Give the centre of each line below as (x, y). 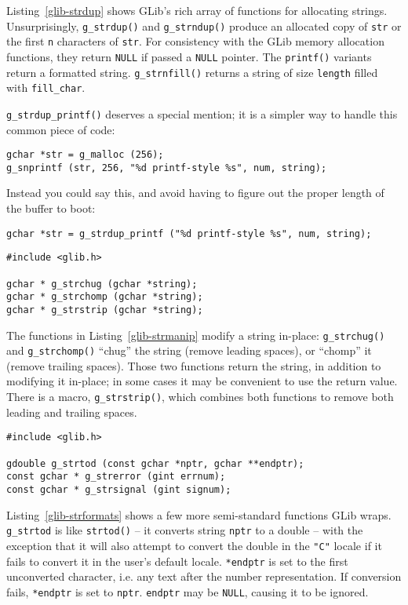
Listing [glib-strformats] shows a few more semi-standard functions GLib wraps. (199, 514)
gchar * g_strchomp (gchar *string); (105, 297)
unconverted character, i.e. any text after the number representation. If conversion (204, 576)
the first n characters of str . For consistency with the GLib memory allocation (195, 41)
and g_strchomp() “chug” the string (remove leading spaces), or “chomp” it (189, 350)
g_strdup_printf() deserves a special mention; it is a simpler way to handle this (202, 113)
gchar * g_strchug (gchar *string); (102, 284)
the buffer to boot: (51, 208)
